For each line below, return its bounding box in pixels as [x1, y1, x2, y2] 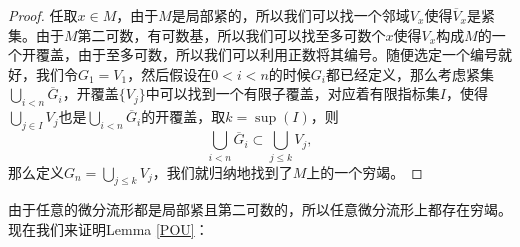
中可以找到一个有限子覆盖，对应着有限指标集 [145, 83, 440, 104]
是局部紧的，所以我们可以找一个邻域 [171, 5, 410, 25]
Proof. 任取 [8, 5, 78, 25]
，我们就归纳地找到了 [152, 161, 293, 182]
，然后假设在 [127, 63, 212, 84]
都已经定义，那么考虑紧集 [325, 63, 494, 84]
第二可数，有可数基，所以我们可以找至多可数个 [77, 24, 386, 45]
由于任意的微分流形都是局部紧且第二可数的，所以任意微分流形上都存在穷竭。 [8, 199, 512, 220]
